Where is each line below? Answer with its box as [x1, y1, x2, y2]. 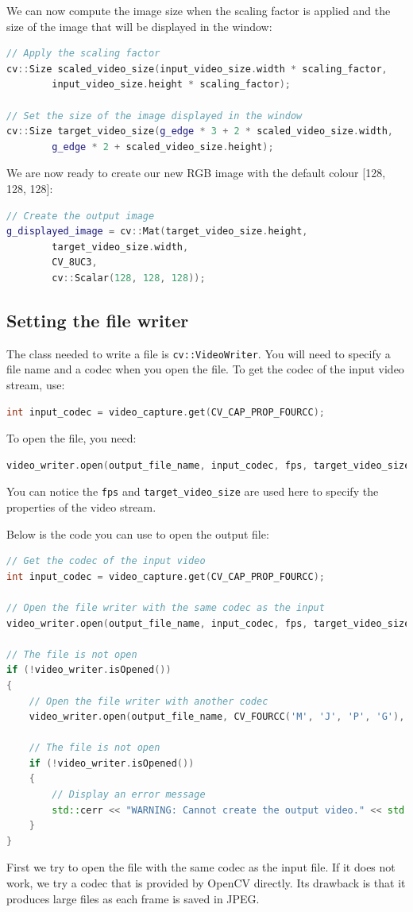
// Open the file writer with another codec [29, 695, 268, 707]
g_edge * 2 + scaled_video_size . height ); [52, 141, 274, 153]
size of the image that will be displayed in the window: [6, 17, 272, 34]
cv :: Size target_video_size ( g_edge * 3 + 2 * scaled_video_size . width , [6, 126, 393, 137]
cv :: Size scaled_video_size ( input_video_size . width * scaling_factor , [6, 63, 388, 75]
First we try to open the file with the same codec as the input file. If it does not [6, 859, 396, 875]
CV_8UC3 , [52, 257, 98, 269]
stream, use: [6, 376, 65, 392]
